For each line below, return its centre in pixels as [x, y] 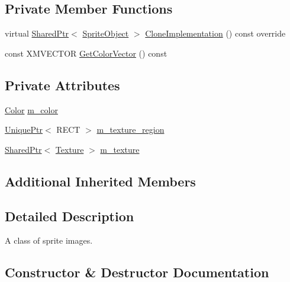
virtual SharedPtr [37, 33]
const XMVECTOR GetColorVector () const [86, 53]
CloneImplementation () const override [215, 33]
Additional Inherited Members [100, 181]
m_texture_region [130, 129]
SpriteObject [106, 33]
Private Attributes [62, 85]
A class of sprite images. [49, 240]
